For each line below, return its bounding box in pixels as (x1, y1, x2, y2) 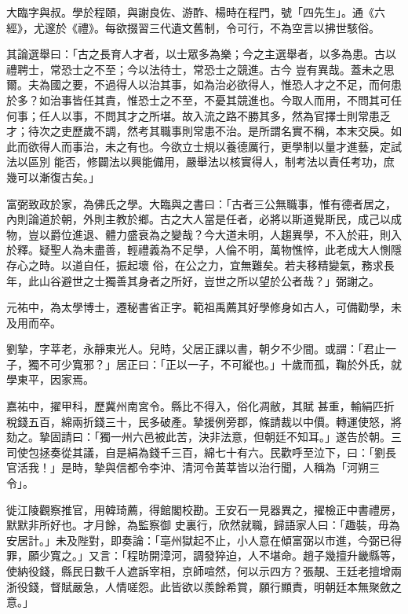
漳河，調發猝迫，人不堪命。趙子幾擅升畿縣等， (159, 547, 402, 564)
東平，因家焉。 (16, 371, 94, 388)
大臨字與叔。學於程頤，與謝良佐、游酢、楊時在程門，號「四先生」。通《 (6, 4, 374, 20)
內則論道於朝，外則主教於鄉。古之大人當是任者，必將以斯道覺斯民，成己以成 (6, 211, 402, 227)
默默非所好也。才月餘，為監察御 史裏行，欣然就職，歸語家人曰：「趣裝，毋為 (6, 517, 400, 533)
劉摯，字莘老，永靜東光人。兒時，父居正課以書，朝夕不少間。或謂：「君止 (6, 340, 385, 357)
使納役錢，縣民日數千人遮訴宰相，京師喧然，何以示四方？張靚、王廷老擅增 (6, 563, 391, 579)
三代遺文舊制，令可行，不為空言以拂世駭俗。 (148, 19, 380, 35)
